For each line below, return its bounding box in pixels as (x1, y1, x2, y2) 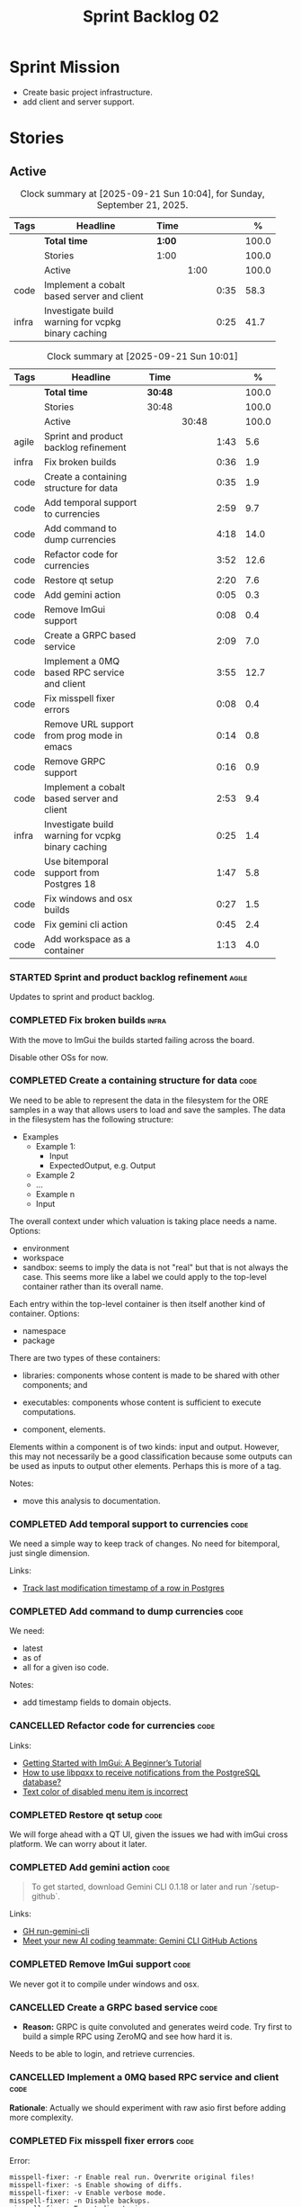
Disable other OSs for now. (9, 1051, 109, 1063)
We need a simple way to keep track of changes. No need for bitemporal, (9, 1538, 280, 1549)
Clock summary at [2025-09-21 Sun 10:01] (46, 349, 238, 362)
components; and (22, 1379, 88, 1390)
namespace (22, 1325, 66, 1336)
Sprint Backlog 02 (82, 6, 220, 27)
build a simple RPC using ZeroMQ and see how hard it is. (22, 2031, 234, 2041)
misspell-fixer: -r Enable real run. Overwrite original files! (9, 2172, 255, 2182)
